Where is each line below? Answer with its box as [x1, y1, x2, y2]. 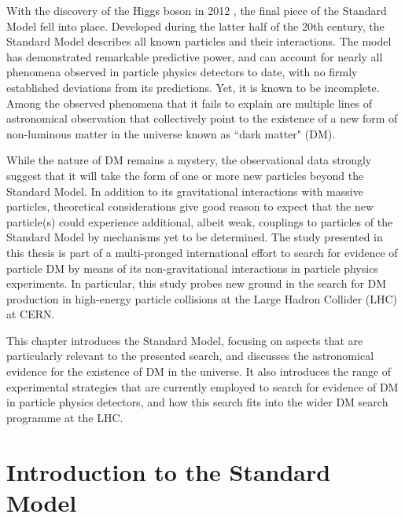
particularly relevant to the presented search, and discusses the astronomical [6, 347, 374, 364]
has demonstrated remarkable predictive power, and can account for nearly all [6, 48, 383, 64]
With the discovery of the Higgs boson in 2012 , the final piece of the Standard [6, 2, 387, 18]
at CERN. [6, 306, 55, 322]
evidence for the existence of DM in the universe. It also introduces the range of [6, 363, 392, 380]
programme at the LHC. [6, 409, 123, 425]
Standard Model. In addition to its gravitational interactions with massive [6, 182, 363, 199]
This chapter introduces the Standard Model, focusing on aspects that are [6, 332, 363, 348]
